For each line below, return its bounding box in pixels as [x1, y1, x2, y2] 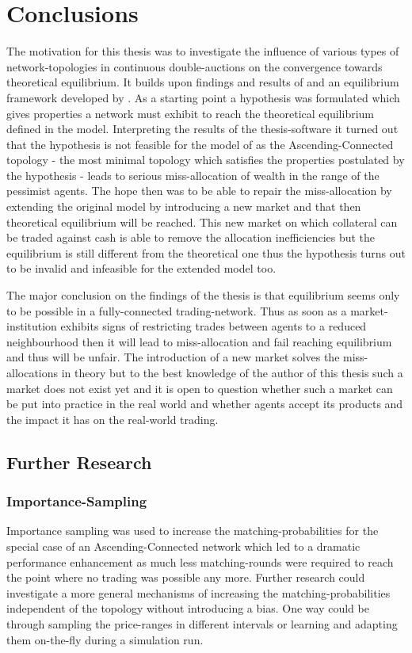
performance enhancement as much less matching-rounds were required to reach [6, 553, 394, 570]
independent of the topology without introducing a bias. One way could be [6, 600, 369, 617]
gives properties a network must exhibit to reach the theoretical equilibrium [6, 105, 375, 121]
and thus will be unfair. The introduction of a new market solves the [6, 349, 340, 365]
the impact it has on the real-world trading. [6, 411, 219, 427]
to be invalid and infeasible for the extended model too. [6, 260, 277, 277]
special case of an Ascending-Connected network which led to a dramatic [6, 537, 360, 554]
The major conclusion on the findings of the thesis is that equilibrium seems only [6, 287, 400, 304]
